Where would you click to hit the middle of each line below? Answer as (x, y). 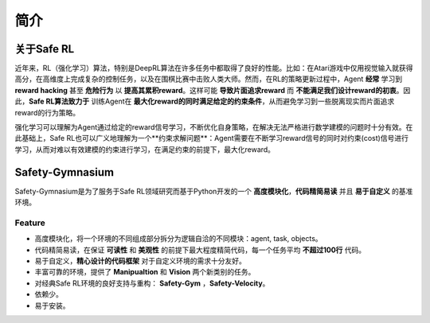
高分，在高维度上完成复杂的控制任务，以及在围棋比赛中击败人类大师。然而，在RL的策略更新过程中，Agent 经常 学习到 (209, 79)
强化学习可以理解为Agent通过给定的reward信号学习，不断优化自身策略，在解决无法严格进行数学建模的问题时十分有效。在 (214, 127)
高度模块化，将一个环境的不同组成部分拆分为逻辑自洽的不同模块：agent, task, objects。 (178, 239)
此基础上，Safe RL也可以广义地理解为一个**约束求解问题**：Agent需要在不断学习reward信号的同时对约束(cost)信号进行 (212, 138)
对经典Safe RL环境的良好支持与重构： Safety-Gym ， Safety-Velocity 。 (152, 283)
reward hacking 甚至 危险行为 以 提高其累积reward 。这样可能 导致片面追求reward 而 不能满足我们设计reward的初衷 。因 (213, 90)
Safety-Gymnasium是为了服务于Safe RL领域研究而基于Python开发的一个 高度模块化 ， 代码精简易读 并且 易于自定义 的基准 (214, 191)
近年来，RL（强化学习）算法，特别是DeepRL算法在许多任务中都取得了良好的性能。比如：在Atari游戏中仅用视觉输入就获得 (214, 68)
